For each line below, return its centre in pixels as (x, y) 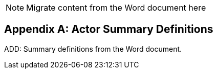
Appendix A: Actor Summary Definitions (109, 29)
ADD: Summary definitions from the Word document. (93, 49)
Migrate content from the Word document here (116, 8)
